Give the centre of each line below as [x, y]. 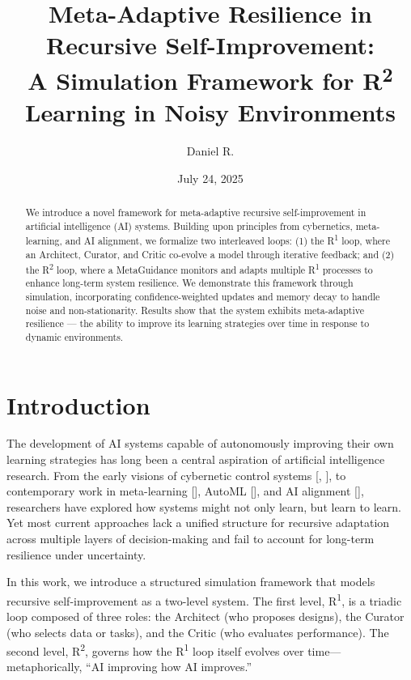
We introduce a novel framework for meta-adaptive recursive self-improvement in [196, 212]
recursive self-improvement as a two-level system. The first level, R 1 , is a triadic [204, 599]
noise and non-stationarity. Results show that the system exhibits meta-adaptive [195, 310]
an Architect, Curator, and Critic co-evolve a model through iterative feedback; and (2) [210, 254]
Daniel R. [210, 151]
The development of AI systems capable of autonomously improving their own [200, 443]
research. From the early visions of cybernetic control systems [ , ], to [176, 475]
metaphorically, [44, 667]
